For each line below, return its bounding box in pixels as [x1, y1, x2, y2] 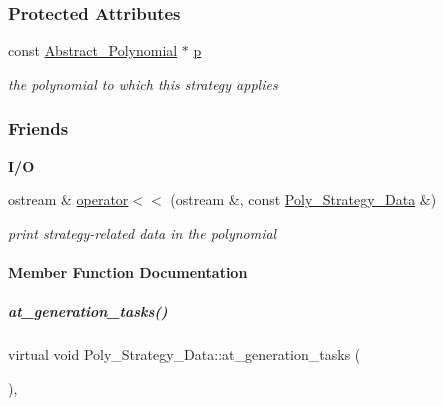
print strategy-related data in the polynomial [8, 222, 277, 243]
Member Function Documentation [8, 262, 248, 282]
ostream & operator [8, 189, 129, 210]
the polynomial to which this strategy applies [8, 73, 278, 94]
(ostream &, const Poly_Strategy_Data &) [170, 189, 437, 210]
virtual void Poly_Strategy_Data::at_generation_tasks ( [8, 344, 361, 365]
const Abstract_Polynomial [8, 40, 178, 61]
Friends [8, 116, 69, 141]
